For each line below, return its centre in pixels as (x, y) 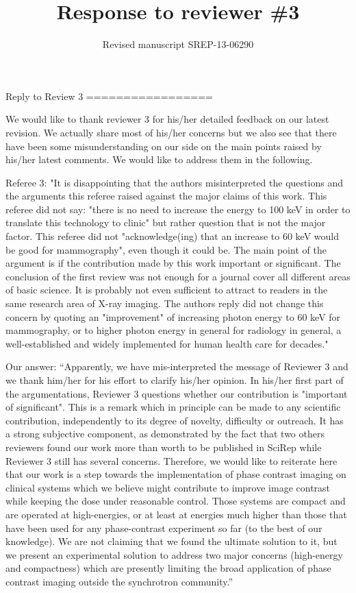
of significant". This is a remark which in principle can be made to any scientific (173, 407)
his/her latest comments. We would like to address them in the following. (159, 159)
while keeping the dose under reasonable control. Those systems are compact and (176, 501)
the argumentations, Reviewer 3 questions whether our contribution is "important (177, 393)
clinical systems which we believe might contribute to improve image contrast (168, 487)
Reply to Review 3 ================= (109, 96)
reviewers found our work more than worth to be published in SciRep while (164, 447)
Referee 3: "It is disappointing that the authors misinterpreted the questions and (174, 182)
